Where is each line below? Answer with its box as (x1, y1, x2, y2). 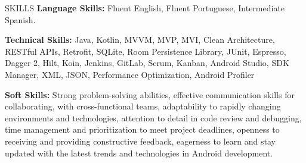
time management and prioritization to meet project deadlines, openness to (5, 123, 280, 136)
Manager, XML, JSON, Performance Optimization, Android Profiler (5, 68, 255, 80)
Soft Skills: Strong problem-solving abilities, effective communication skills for (5, 88, 295, 101)
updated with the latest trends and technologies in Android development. (5, 146, 273, 159)
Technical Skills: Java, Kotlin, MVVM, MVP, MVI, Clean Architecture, (5, 33, 275, 46)
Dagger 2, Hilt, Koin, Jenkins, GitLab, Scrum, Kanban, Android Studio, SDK (5, 57, 289, 69)
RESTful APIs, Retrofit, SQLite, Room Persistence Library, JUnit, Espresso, (5, 45, 286, 57)
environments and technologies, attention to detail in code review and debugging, (5, 111, 302, 124)
